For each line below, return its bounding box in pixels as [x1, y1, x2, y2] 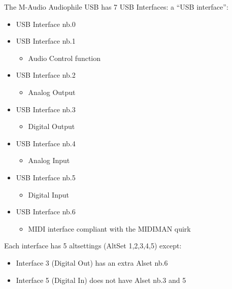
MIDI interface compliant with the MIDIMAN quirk [28, 223, 191, 234]
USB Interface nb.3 [16, 104, 76, 114]
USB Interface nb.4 [16, 138, 76, 148]
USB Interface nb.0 [16, 18, 76, 29]
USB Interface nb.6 [16, 206, 76, 217]
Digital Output [28, 121, 75, 132]
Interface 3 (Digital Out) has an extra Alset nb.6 [16, 257, 168, 268]
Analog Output [28, 86, 76, 97]
